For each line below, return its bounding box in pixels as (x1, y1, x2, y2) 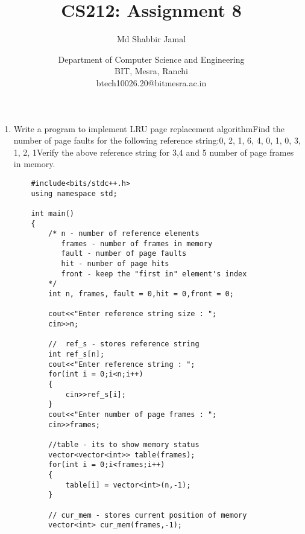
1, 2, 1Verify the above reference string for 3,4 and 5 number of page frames (13, 145, 294, 158)
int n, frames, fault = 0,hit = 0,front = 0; (48, 290, 234, 299)
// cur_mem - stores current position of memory (48, 510, 247, 520)
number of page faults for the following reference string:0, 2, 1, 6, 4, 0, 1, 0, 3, (13, 134, 301, 147)
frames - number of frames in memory (61, 239, 213, 248)
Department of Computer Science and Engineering (58, 52, 245, 65)
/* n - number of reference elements (48, 229, 200, 238)
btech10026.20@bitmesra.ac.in (96, 76, 207, 89)
